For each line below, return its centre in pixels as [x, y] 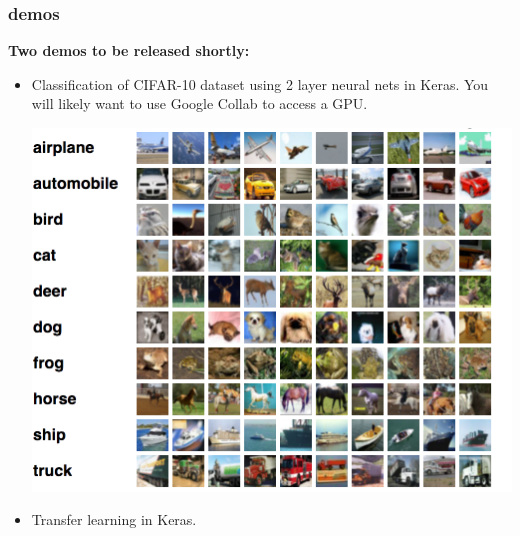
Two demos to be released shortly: [129, 50]
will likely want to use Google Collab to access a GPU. [199, 103]
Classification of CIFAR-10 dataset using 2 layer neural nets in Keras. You [260, 83]
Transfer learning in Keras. [114, 519]
